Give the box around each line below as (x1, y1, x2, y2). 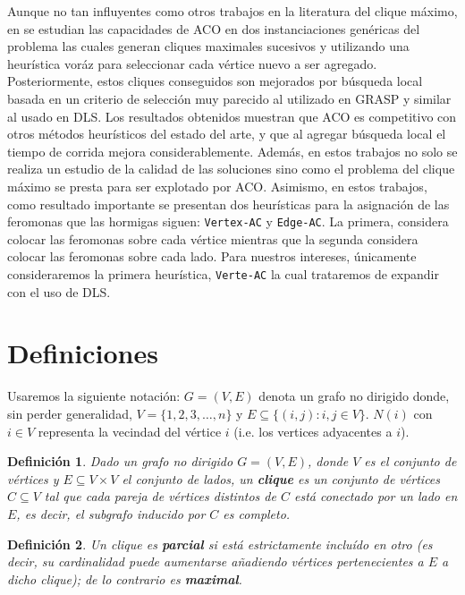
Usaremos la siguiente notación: (7, 387, 181, 405)
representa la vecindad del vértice (38, 421, 222, 440)
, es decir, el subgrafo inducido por (16, 504, 206, 523)
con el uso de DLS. (7, 282, 111, 301)
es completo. (223, 504, 291, 523)
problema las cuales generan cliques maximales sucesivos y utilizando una (7, 37, 410, 55)
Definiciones (7, 335, 158, 371)
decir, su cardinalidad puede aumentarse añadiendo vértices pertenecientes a (7, 552, 424, 571)
